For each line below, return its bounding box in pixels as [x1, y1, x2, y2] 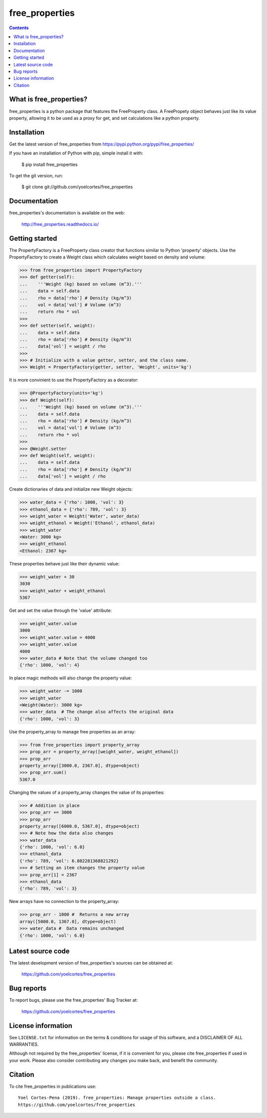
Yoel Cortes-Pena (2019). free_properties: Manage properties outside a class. [18, 1095, 216, 1101]
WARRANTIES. [9, 1041, 39, 1047]
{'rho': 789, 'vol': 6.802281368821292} [19, 858, 119, 864]
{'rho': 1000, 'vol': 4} [19, 662, 80, 668]
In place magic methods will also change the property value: [9, 675, 132, 681]
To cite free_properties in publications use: [9, 1083, 96, 1089]
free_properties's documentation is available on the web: [9, 210, 125, 216]
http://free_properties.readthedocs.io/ [21, 221, 99, 227]
